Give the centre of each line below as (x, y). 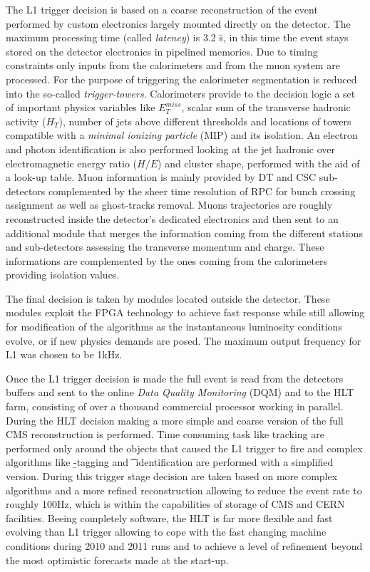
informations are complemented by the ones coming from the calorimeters (167, 260)
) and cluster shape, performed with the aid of (259, 163)
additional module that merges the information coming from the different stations (184, 233)
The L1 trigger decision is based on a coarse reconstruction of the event (162, 9)
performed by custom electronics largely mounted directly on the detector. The (178, 23)
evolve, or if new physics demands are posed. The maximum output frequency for (184, 340)
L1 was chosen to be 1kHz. (64, 354)
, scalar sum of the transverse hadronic (266, 107)
